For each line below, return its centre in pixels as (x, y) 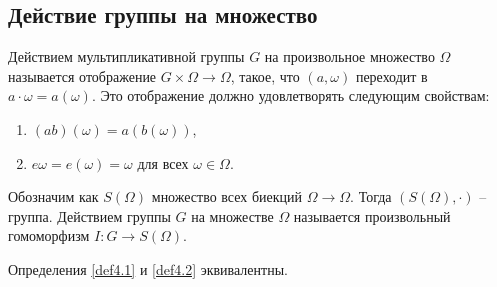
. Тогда (371, 196)
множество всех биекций (227, 196)
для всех (163, 162)
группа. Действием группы (89, 215)
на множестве (232, 215)
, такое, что (265, 75)
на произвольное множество (349, 56)
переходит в (391, 75)
